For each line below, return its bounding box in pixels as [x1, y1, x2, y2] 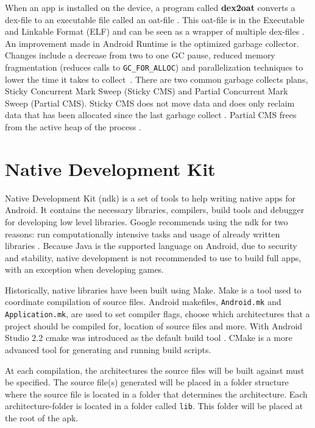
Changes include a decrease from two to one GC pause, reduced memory [5, 49, 275, 61]
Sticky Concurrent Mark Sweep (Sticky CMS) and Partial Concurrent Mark [5, 85, 288, 97]
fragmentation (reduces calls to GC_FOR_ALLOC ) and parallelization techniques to [5, 60, 303, 73]
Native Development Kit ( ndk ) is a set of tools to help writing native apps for [5, 191, 296, 204]
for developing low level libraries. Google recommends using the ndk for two [5, 215, 288, 228]
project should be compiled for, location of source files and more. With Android [5, 319, 303, 332]
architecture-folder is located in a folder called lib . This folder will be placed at [5, 399, 303, 412]
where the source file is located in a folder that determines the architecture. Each [5, 387, 308, 400]
